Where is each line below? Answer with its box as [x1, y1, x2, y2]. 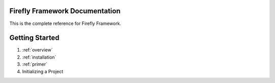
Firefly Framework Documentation [9, 7, 121, 15]
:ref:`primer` [22, 61, 48, 67]
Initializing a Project [22, 68, 64, 74]
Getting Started [9, 34, 60, 42]
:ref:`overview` [22, 47, 53, 53]
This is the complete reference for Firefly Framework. [9, 20, 122, 26]
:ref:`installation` [22, 54, 57, 60]
